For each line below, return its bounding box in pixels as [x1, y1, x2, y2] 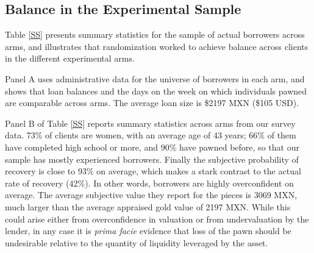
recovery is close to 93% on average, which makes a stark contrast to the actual [5, 165, 301, 177]
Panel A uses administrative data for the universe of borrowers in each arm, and [5, 72, 305, 85]
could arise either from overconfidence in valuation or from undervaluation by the [5, 212, 309, 225]
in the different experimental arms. [5, 52, 135, 65]
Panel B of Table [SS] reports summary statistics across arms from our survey [5, 116, 296, 129]
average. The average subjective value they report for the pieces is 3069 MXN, [5, 188, 298, 201]
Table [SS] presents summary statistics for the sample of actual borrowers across [5, 28, 305, 41]
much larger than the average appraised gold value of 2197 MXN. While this [5, 200, 291, 213]
